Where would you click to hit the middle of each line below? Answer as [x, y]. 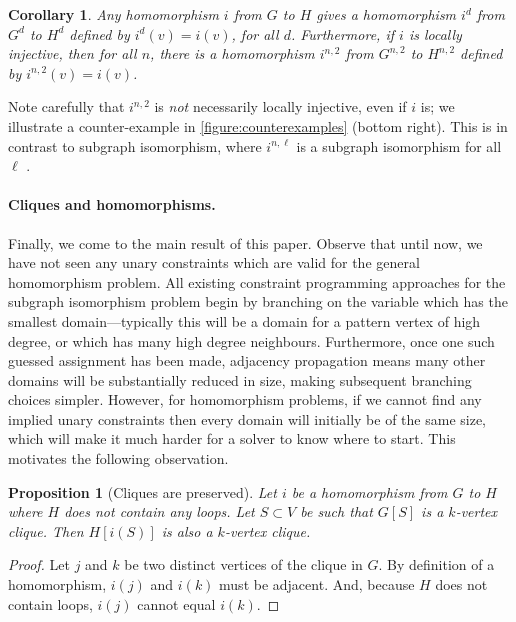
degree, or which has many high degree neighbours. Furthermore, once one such [251, 340]
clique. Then [46, 530]
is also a [187, 530]
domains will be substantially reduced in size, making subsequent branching [240, 379]
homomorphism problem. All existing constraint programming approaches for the [257, 281]
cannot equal [176, 603]
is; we [437, 106]
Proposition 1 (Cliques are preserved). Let [142, 491]
